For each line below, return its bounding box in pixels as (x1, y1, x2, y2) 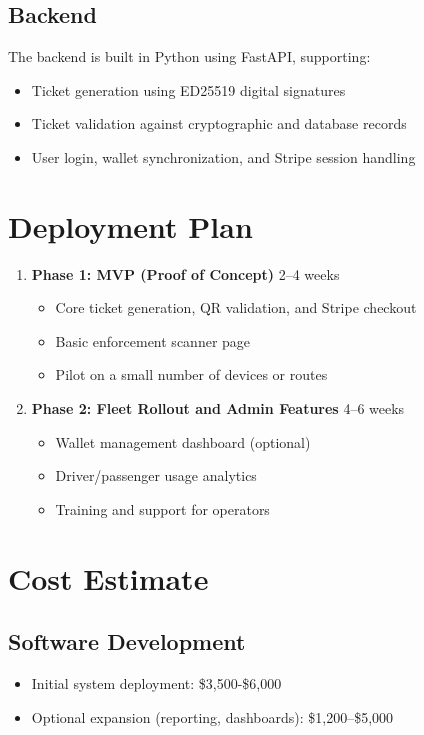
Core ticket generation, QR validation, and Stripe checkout (55, 297, 417, 318)
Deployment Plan (8, 205, 253, 246)
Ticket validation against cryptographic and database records (31, 113, 407, 134)
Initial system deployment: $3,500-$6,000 (31, 673, 282, 694)
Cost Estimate (8, 557, 209, 598)
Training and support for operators (55, 498, 270, 519)
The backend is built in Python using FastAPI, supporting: (8, 46, 371, 67)
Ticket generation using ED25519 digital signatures (31, 79, 346, 100)
